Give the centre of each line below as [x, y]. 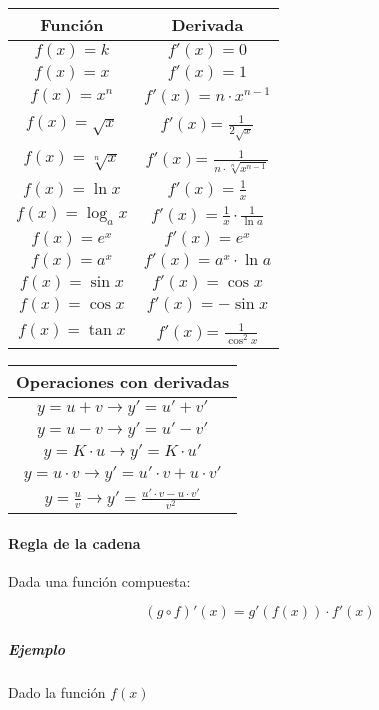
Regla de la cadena [74, 542]
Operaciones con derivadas [123, 381]
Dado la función [57, 691]
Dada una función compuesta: [99, 580]
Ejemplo [36, 648]
